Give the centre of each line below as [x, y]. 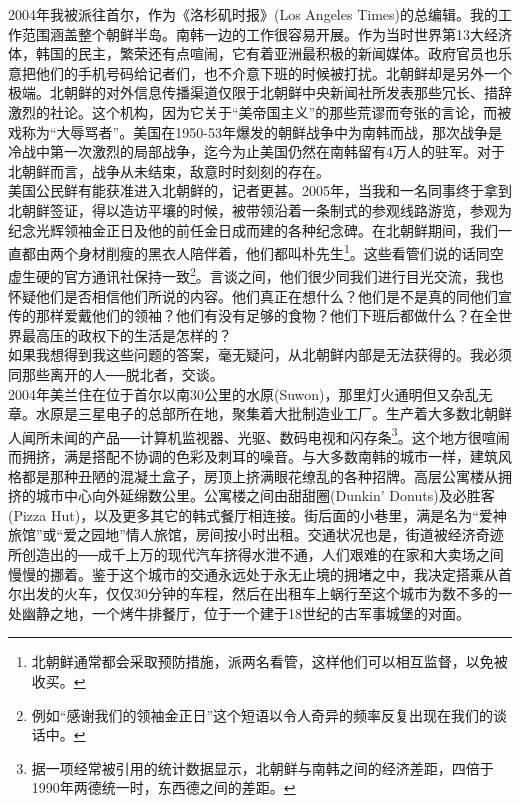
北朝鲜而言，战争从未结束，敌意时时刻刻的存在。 [169, 170]
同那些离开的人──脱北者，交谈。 [116, 374]
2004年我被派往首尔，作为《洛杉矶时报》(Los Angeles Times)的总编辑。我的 [253, 14]
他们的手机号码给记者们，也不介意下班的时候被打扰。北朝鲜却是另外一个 [273, 72]
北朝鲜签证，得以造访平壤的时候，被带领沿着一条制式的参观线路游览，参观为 [260, 209]
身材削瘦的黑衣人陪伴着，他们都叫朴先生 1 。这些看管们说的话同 [283, 251]
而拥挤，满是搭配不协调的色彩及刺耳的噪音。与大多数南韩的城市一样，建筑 [253, 456]
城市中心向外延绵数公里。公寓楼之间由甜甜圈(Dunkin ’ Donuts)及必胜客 [265, 495]
